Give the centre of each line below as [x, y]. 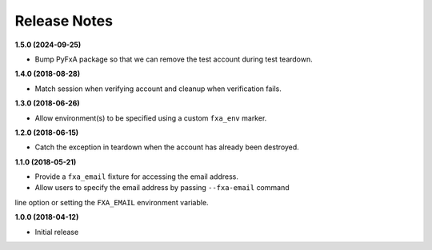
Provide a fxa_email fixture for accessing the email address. [137, 177]
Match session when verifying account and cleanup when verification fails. [158, 89]
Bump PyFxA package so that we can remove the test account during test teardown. [174, 59]
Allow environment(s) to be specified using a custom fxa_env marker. [151, 118]
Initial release [57, 232]
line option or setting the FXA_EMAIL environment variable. [112, 202]
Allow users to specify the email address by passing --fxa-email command [162, 188]
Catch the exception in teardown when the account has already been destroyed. [167, 147]
